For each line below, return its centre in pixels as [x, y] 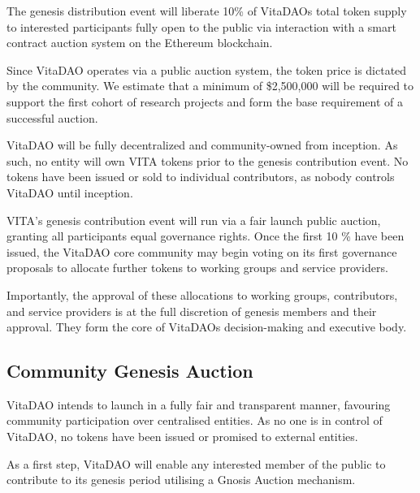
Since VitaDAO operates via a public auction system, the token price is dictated [207, 69]
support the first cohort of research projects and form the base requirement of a [205, 101]
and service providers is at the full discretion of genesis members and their [192, 311]
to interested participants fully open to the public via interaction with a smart [201, 26]
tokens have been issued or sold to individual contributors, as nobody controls [201, 177]
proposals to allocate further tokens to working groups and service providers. [197, 268]
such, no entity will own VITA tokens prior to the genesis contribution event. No [208, 160]
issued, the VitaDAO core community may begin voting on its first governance [202, 251]
